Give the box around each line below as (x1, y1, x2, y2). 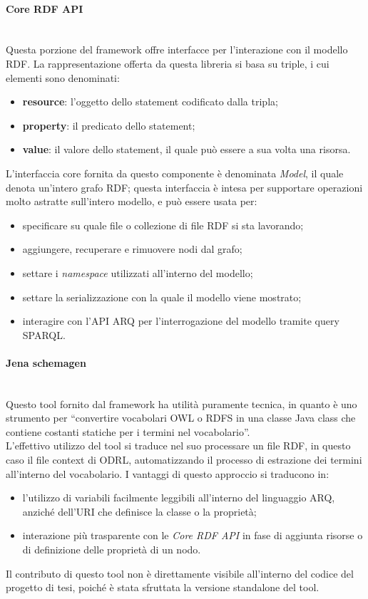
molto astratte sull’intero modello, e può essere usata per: (6, 194, 257, 209)
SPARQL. (22, 327, 66, 342)
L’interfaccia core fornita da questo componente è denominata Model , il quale (6, 165, 344, 180)
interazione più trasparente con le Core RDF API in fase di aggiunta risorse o (22, 528, 363, 543)
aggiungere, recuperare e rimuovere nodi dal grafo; (22, 241, 242, 256)
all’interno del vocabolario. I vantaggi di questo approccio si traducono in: (6, 466, 329, 481)
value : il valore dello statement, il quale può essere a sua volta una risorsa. (22, 142, 351, 157)
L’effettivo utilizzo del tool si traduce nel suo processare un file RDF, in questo (6, 438, 351, 453)
